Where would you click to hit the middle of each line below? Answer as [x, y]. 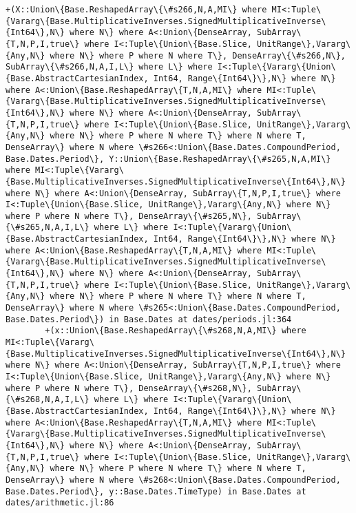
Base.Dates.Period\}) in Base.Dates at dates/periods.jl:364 [149, 319]
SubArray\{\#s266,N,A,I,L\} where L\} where [109, 67]
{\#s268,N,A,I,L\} [48, 400]
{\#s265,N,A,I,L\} [48, 228]
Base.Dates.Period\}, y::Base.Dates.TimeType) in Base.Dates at [156, 491]
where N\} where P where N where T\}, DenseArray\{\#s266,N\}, [198, 55]
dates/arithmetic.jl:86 [60, 503]
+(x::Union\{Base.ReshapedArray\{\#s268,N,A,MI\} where [176, 331]
